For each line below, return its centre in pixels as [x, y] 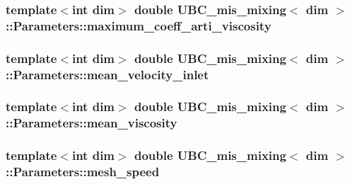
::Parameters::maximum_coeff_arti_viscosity [139, 25]
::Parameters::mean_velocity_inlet [107, 74]
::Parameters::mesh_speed [83, 172]
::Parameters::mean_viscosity [92, 123]
